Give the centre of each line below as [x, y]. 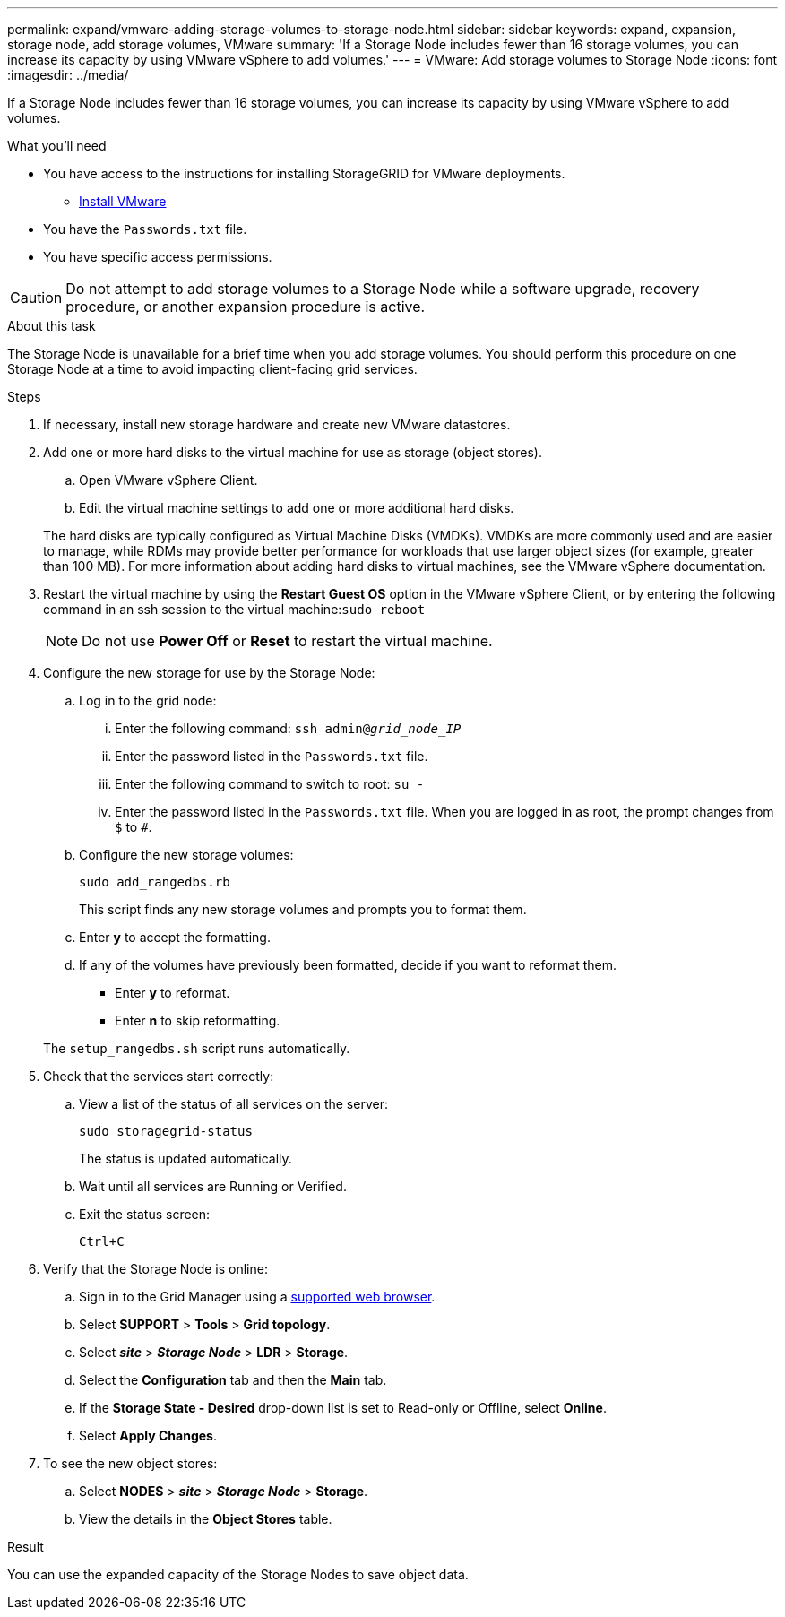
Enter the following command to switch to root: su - [270, 784]
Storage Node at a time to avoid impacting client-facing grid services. [212, 369]
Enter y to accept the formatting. [175, 937]
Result [26, 1547]
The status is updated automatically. [185, 1159]
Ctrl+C [102, 1241]
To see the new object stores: [130, 1463]
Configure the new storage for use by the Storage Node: [209, 673]
